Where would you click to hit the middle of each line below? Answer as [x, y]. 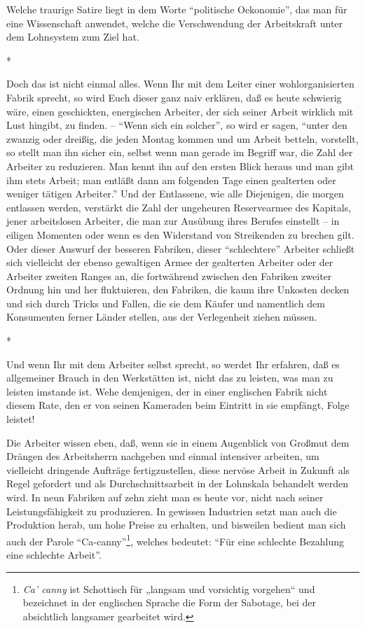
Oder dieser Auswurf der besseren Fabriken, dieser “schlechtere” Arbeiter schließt [181, 248]
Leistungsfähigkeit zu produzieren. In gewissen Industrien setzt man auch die [172, 511]
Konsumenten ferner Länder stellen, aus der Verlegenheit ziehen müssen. [162, 317]
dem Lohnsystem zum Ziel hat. [73, 37]
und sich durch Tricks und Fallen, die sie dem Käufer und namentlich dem [166, 303]
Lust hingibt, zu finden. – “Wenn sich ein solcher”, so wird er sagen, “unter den [177, 125]
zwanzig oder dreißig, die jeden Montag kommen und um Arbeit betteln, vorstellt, [182, 138]
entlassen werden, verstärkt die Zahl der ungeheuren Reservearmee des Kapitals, [179, 207]
